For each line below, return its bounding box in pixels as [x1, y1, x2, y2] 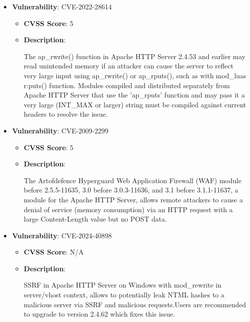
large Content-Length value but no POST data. [24, 214, 167, 224]
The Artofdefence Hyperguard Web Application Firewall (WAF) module [24, 175, 242, 185]
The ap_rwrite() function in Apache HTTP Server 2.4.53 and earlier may [24, 51, 246, 61]
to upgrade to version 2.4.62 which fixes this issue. [24, 309, 175, 319]
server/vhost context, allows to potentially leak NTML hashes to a [24, 290, 224, 300]
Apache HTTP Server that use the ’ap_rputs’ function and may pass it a [24, 90, 245, 100]
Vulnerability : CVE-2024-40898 [12, 230, 112, 240]
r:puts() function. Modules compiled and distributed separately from [24, 80, 230, 90]
